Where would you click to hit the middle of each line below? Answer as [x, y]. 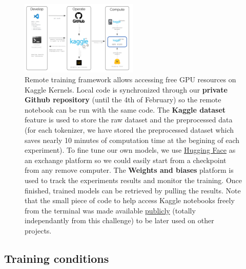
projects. [38, 230]
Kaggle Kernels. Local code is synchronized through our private [126, 89]
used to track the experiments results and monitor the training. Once [134, 180]
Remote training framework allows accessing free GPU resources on [130, 79]
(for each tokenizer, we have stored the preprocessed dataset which [129, 130]
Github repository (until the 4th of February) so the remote [123, 100]
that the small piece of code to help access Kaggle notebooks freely [130, 200]
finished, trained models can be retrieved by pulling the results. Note [133, 190]
